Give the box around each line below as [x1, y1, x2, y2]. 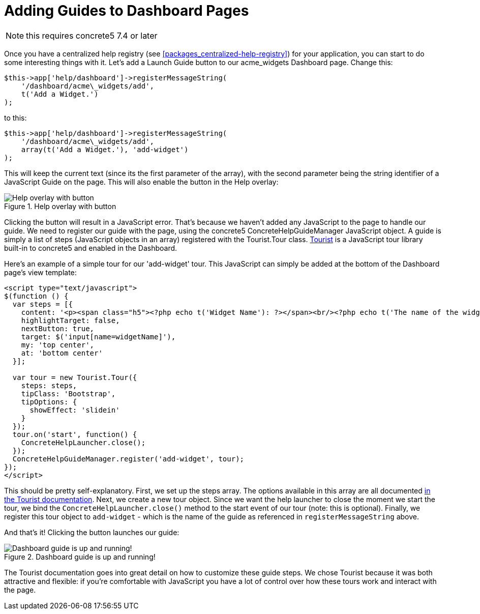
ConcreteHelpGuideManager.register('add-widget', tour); [12, 454, 245, 463]
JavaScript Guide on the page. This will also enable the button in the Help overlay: [4, 177, 279, 186]
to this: [4, 113, 27, 122]
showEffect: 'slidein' [29, 405, 120, 414]
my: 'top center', [21, 340, 95, 349]
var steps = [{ [12, 300, 73, 308]
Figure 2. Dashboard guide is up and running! [4, 552, 156, 561]
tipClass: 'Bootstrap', [21, 389, 116, 398]
